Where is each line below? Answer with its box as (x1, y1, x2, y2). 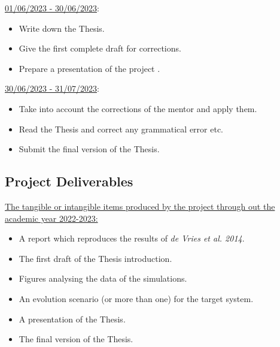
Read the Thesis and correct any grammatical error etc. (19, 122, 224, 135)
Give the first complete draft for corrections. (19, 42, 181, 55)
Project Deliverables (5, 172, 133, 191)
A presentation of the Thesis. (19, 312, 126, 325)
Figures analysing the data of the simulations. (19, 272, 187, 285)
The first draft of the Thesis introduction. (19, 252, 172, 264)
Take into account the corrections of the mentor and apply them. (19, 102, 257, 114)
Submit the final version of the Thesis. (19, 143, 160, 155)
